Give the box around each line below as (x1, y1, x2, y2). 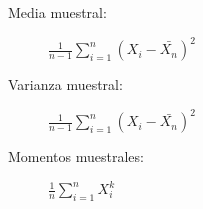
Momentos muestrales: (8, 146, 144, 167)
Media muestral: (8, 2, 107, 22)
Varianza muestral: (8, 74, 123, 95)
